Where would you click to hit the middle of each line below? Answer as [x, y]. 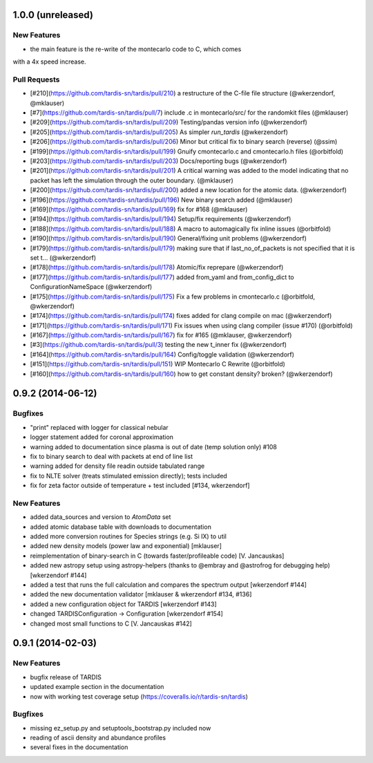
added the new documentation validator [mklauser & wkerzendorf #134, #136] [141, 594]
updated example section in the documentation [97, 687]
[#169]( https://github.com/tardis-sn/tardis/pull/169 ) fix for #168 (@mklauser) [139, 209]
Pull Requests [36, 79]
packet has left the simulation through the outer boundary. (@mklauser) [132, 180]
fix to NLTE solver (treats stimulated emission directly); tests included [128, 475]
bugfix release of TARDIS [66, 677]
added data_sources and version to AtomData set [101, 517]
